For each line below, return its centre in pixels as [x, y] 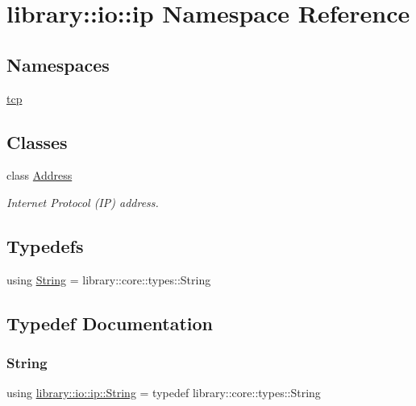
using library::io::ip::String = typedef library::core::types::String [164, 393]
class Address [40, 175]
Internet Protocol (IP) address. [83, 202]
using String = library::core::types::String [109, 279]
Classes [37, 141]
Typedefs [45, 245]
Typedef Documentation [110, 323]
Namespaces [58, 64]
